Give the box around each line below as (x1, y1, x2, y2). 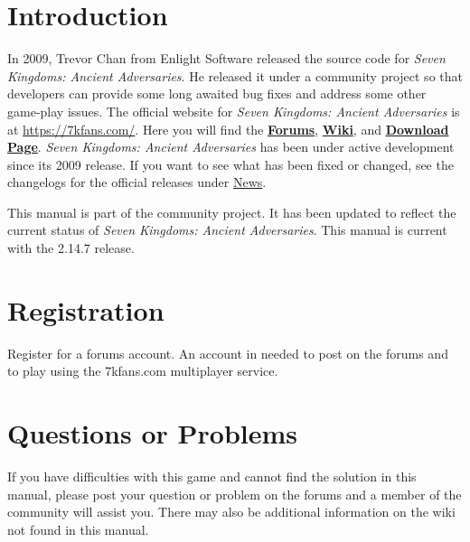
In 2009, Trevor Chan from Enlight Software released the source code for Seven (7, 49, 446, 68)
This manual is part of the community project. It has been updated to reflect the (7, 202, 456, 221)
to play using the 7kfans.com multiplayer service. (7, 361, 278, 380)
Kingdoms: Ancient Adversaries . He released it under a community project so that (7, 66, 463, 85)
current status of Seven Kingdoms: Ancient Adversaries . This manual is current (7, 220, 447, 239)
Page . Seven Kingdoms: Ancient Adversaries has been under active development (7, 137, 455, 156)
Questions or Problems (7, 415, 298, 452)
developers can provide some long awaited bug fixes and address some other (7, 84, 427, 103)
